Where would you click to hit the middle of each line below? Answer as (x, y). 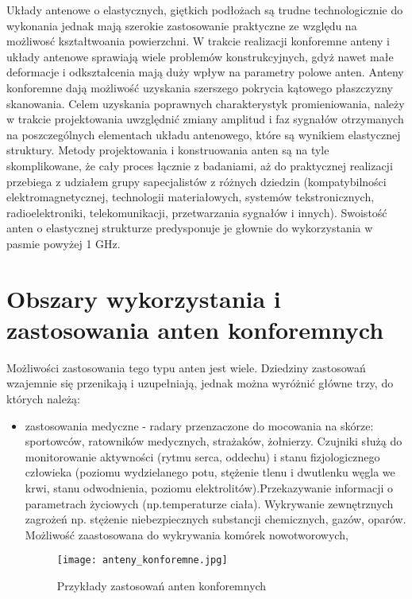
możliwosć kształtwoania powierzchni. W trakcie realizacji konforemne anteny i (198, 41)
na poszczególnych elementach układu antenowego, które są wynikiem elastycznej (204, 134)
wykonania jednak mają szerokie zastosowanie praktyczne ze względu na (182, 25)
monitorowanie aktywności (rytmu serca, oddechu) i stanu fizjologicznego (202, 456)
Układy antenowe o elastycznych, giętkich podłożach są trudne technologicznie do (205, 10)
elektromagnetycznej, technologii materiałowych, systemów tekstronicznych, (191, 197)
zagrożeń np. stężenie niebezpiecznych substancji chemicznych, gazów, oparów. (216, 519)
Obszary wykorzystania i (144, 298)
